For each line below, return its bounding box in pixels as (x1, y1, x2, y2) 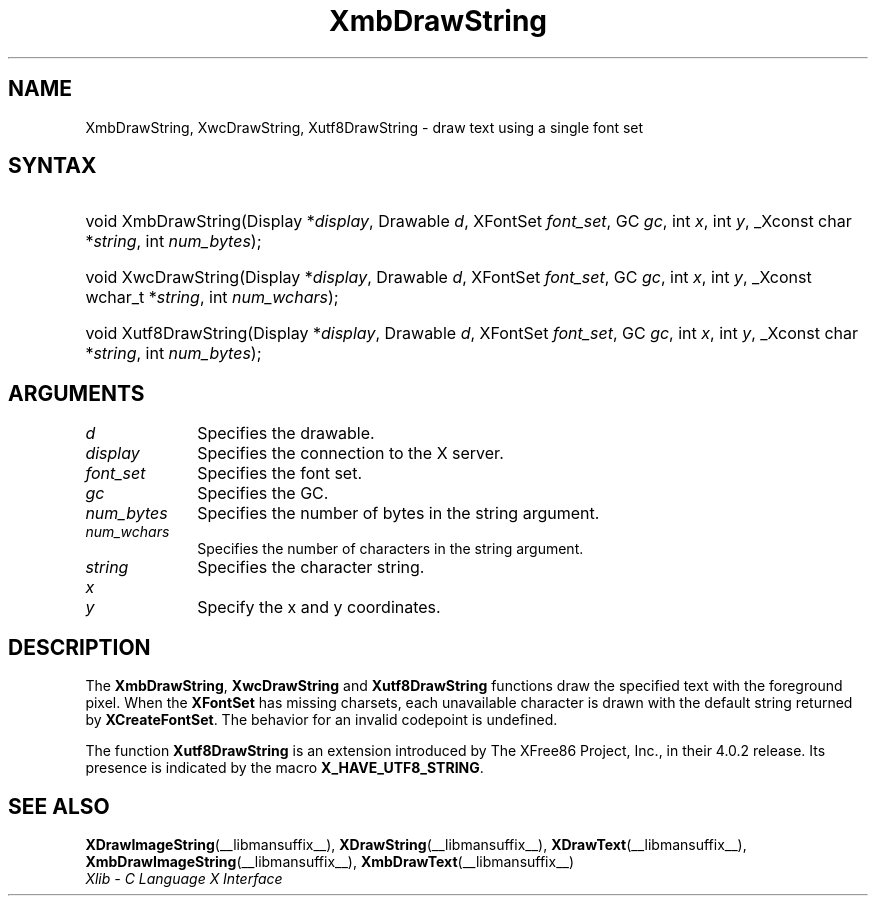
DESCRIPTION (8, 634, 151, 660)
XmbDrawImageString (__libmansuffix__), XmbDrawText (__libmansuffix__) (85, 852, 575, 870)
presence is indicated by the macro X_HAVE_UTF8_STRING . (85, 759, 484, 777)
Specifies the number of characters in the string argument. (197, 540, 584, 558)
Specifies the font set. (197, 463, 363, 484)
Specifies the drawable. (197, 423, 375, 444)
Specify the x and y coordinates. (197, 597, 441, 618)
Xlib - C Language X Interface (85, 869, 283, 887)
